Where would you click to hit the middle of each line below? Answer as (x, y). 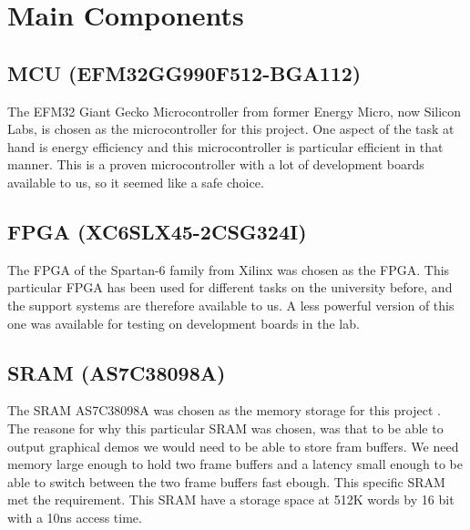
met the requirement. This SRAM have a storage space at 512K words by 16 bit (231, 499)
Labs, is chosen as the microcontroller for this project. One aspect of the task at (231, 129)
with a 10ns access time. (75, 517)
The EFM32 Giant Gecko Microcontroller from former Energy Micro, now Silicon (235, 111)
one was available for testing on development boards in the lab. (184, 323)
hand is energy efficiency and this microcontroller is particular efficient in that (225, 146)
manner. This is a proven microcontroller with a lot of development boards (216, 164)
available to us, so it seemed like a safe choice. (136, 182)
